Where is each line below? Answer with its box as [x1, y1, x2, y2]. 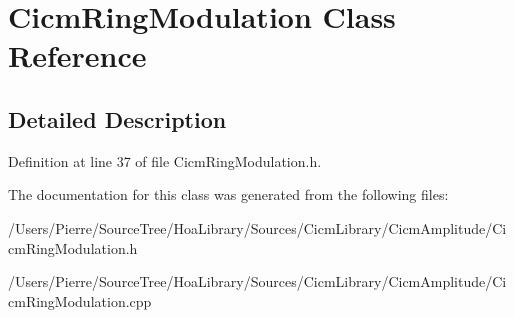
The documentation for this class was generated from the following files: [8, 184, 449, 205]
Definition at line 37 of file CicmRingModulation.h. [8, 150, 322, 171]
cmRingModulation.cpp [8, 290, 152, 311]
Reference [8, 35, 147, 76]
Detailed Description [8, 103, 227, 134]
